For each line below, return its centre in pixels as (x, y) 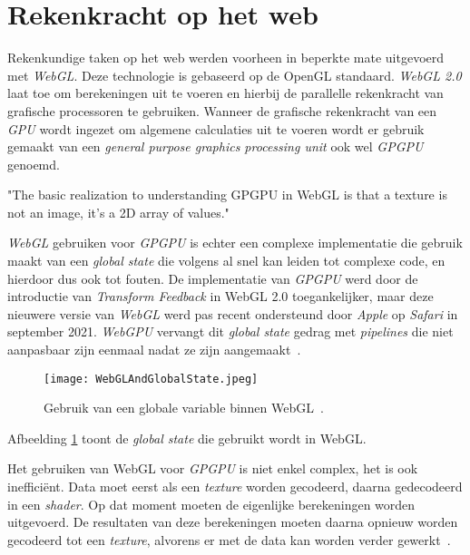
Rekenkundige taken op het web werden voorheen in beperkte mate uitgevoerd (226, 58)
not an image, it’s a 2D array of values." (118, 212)
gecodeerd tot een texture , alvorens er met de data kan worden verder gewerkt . (229, 539)
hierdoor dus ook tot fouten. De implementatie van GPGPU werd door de (213, 278)
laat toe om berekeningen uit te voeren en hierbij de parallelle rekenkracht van (225, 93)
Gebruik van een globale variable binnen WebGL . (184, 408)
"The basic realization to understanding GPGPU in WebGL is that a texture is (227, 195)
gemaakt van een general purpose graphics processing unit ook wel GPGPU (215, 146)
